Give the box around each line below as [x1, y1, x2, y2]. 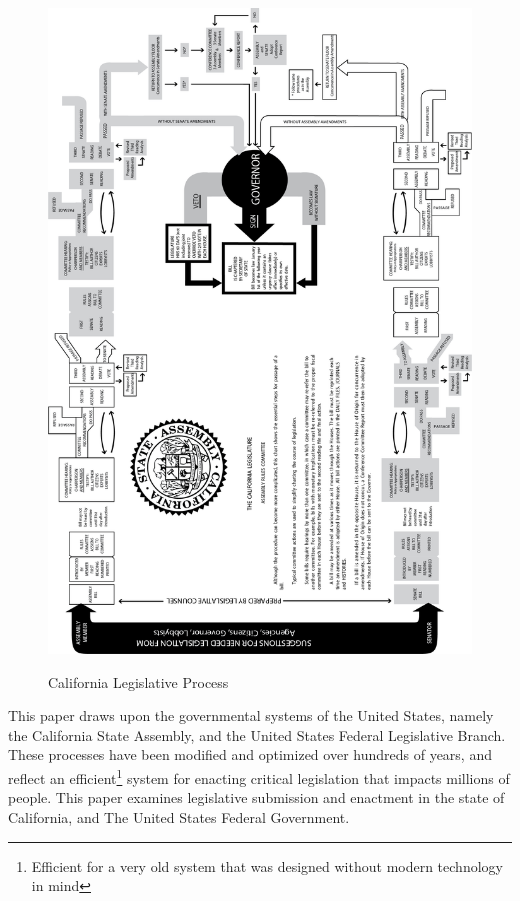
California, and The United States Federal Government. [8, 806, 350, 827]
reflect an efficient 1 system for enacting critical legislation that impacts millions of [8, 765, 510, 788]
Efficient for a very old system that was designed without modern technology [31, 855, 503, 876]
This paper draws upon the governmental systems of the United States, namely [8, 705, 494, 726]
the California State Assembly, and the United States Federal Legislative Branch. [8, 724, 506, 745]
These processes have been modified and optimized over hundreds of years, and [8, 744, 492, 765]
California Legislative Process [48, 671, 229, 692]
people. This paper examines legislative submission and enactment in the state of [8, 787, 505, 808]
